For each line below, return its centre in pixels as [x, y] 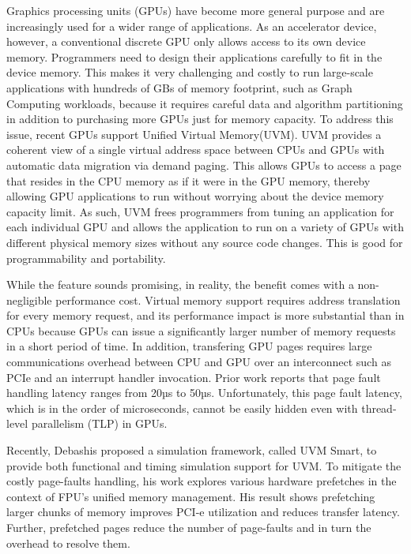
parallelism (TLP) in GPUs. [99, 423]
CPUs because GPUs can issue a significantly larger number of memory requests [201, 330]
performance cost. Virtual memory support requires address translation [228, 299]
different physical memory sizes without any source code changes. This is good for [205, 242]
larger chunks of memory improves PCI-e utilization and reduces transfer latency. [203, 512]
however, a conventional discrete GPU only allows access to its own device [186, 41]
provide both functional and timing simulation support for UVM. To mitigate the [204, 465]
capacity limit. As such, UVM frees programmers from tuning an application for [200, 211]
